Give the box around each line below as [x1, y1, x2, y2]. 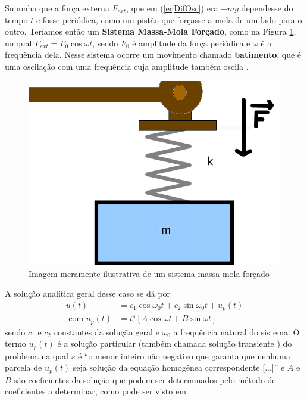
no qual [5, 36, 32, 49]
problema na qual [5, 349, 69, 362]
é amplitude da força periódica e [132, 36, 250, 49]
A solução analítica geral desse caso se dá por [5, 287, 171, 300]
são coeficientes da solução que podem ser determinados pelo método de [14, 373, 276, 386]
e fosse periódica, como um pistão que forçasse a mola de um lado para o [36, 13, 302, 26]
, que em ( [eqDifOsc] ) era [126, 2, 218, 14]
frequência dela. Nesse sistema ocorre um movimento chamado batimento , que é [5, 48, 302, 61]
